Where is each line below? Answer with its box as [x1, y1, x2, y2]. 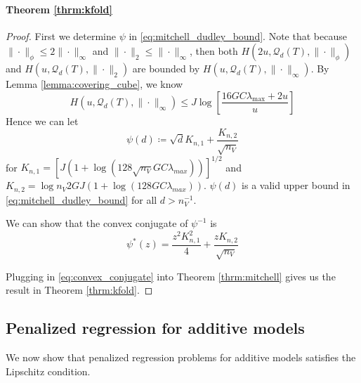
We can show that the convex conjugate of [6, 216, 188, 231]
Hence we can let [6, 113, 79, 128]
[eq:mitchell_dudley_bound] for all [6, 192, 157, 207]
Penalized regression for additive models [6, 317, 305, 339]
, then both [189, 44, 238, 58]
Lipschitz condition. [6, 363, 91, 378]
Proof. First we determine [6, 28, 116, 43]
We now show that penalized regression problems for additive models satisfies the [6, 350, 356, 365]
